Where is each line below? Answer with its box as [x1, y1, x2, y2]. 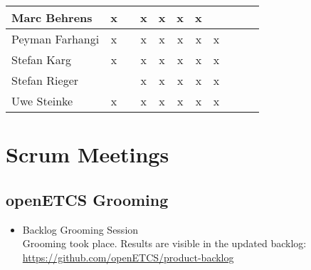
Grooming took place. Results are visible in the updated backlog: [22, 236, 307, 251]
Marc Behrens [11, 9, 93, 26]
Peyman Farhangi [11, 31, 100, 47]
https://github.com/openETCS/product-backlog [22, 249, 234, 264]
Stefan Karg [11, 51, 72, 68]
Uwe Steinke [11, 93, 73, 109]
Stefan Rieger [11, 72, 79, 88]
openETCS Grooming [6, 188, 169, 210]
